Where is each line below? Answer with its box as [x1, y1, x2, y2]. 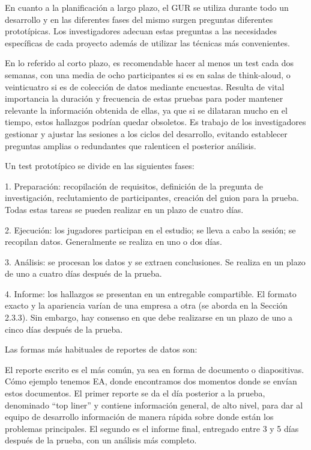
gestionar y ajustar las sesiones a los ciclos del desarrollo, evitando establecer [5, 127, 288, 140]
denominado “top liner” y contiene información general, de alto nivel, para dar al [5, 398, 303, 411]
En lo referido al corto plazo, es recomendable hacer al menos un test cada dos [5, 57, 294, 69]
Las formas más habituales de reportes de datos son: [5, 343, 198, 356]
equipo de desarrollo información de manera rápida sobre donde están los [5, 410, 274, 423]
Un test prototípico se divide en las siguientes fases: [5, 159, 195, 172]
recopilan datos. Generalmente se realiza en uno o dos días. [5, 235, 222, 248]
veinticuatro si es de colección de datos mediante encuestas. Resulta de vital [5, 80, 285, 93]
